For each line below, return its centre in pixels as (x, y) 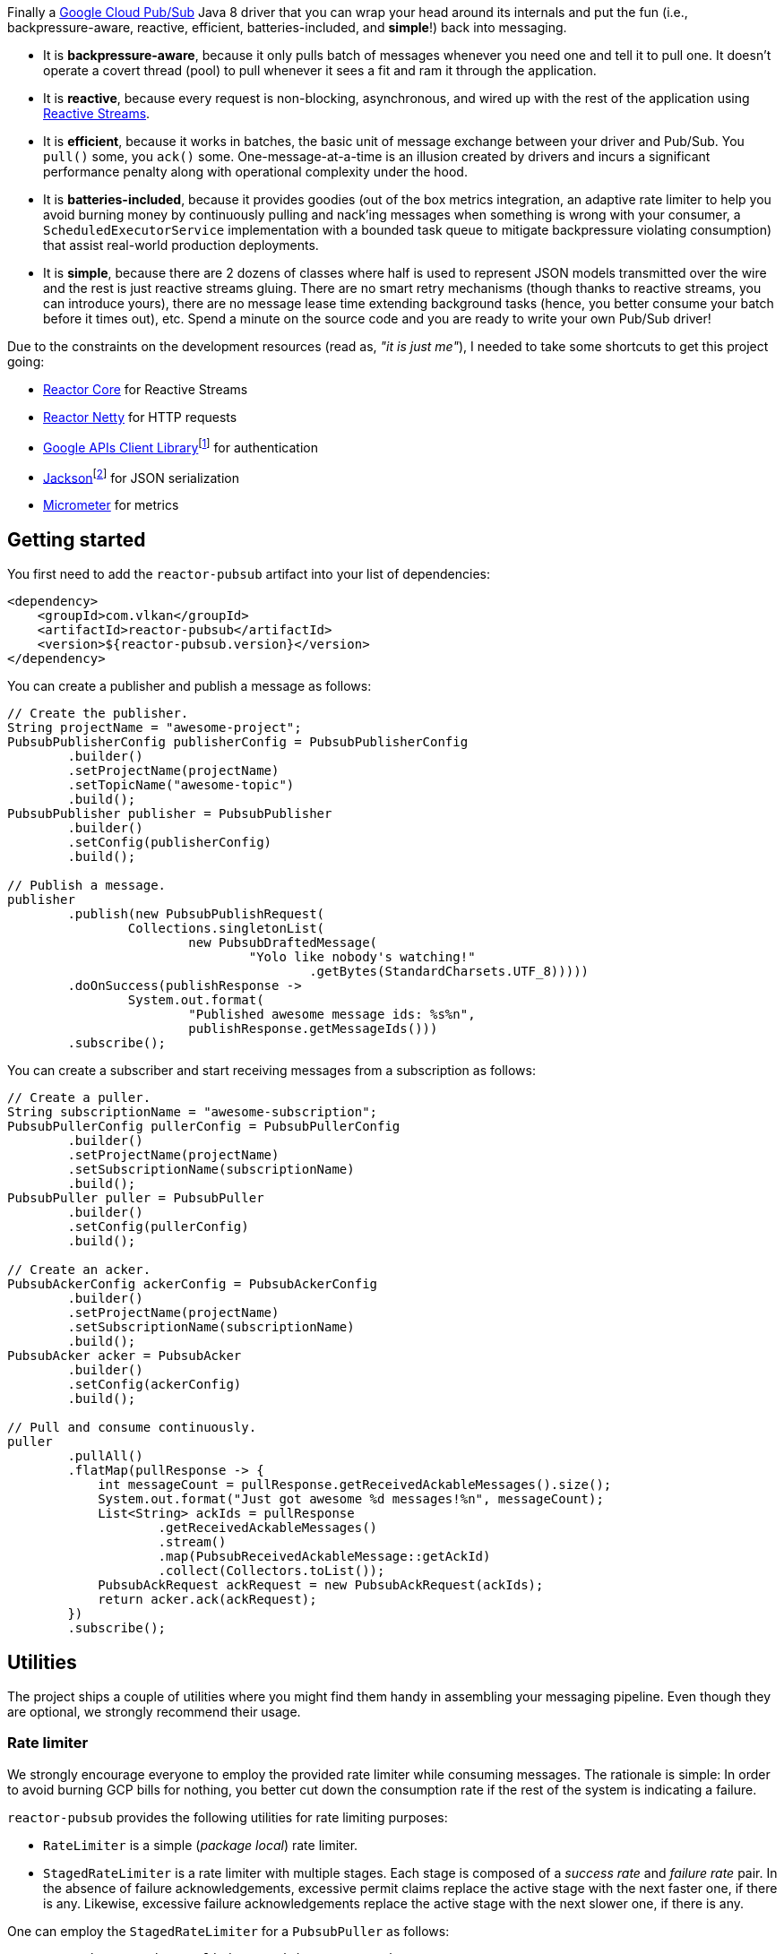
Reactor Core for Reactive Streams (146, 389)
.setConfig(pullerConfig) (158, 1227)
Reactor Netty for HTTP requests (140, 417)
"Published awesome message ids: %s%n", (332, 1015)
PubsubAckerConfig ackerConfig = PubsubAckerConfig (193, 1284)
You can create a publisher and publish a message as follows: (190, 686)
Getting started (77, 539)
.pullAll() (105, 1456)
